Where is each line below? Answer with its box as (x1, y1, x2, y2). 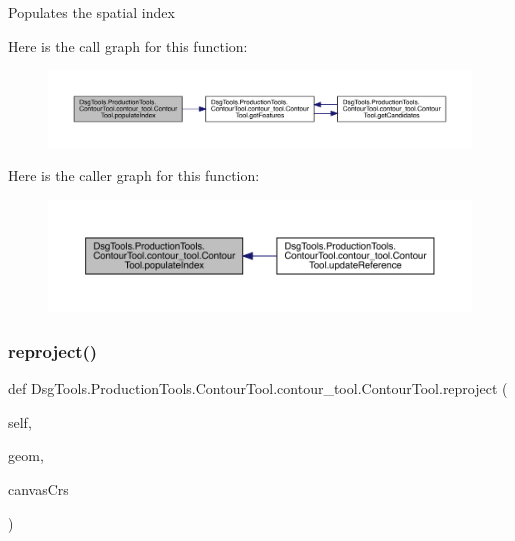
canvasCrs (8, 478, 69, 499)
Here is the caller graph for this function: (8, 165, 260, 186)
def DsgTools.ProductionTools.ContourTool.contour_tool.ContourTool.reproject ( (8, 378, 508, 399)
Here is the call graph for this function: (8, 35, 248, 56)
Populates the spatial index (8, 2, 175, 22)
